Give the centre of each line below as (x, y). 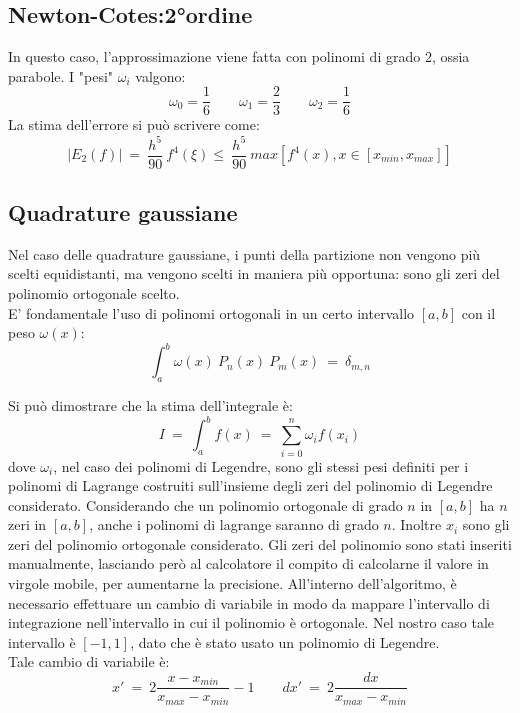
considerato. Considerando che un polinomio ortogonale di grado (205, 504)
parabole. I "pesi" (61, 75)
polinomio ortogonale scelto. (94, 293)
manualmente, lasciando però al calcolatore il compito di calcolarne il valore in (248, 563)
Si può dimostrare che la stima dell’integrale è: (150, 405)
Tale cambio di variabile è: (89, 661)
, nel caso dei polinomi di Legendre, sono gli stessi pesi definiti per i (261, 465)
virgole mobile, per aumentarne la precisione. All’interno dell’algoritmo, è (232, 583)
